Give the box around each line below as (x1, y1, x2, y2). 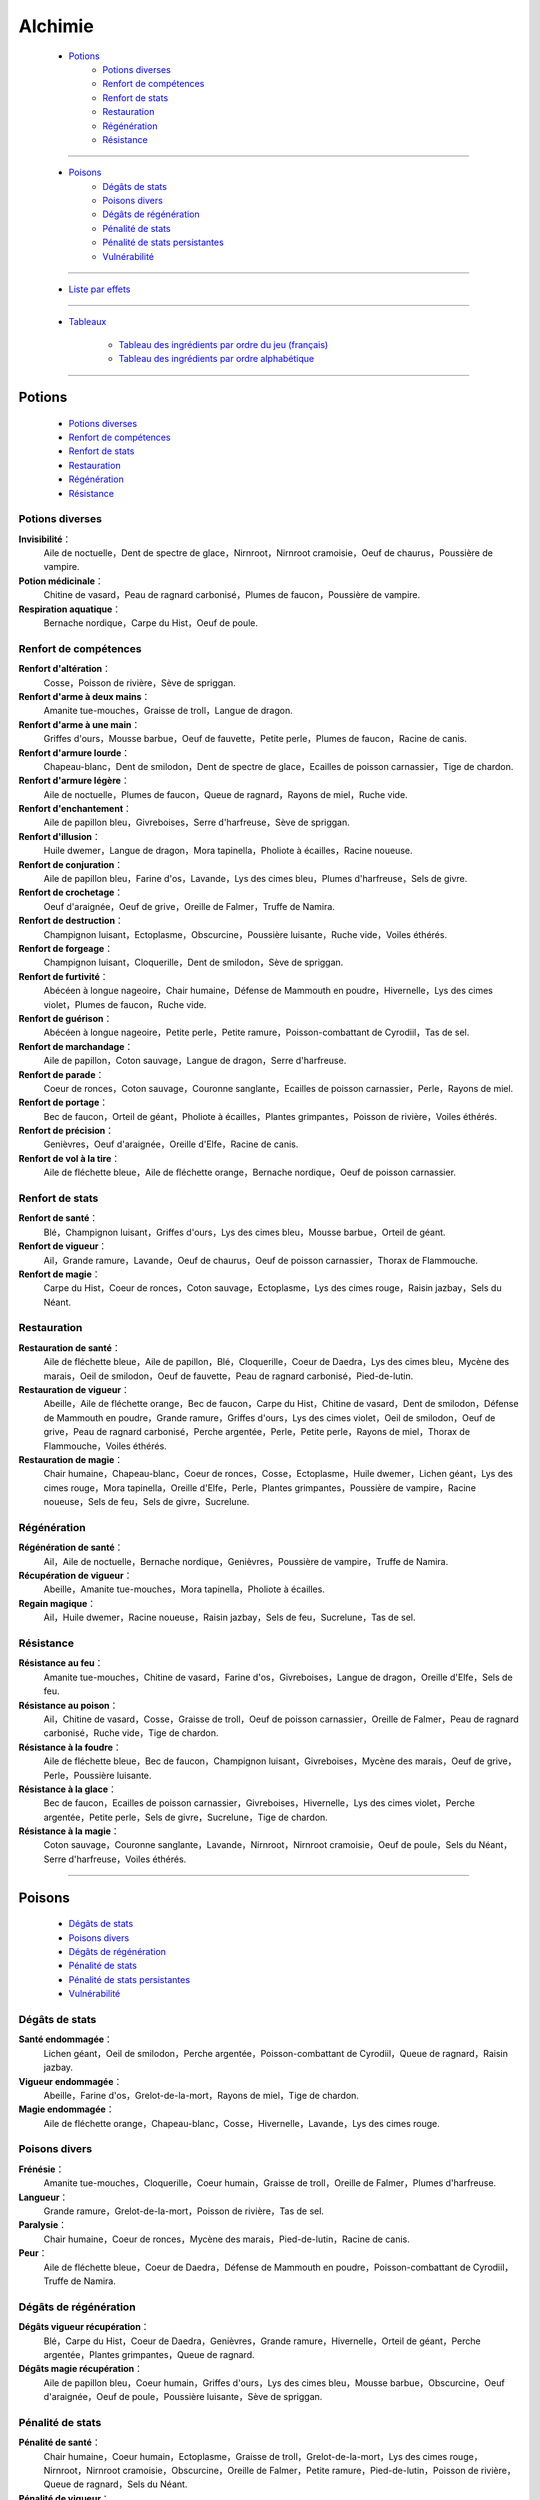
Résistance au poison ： (18, 1699, 119, 1711)
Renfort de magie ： (18, 1268, 101, 1280)
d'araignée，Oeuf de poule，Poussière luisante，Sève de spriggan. (43, 2391, 323, 2403)
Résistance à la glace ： (18, 1783, 117, 1795)
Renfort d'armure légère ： (18, 775, 130, 787)
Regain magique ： (18, 1597, 97, 1609)
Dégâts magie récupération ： (18, 2363, 144, 2375)
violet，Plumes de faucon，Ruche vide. (43, 998, 207, 1010)
